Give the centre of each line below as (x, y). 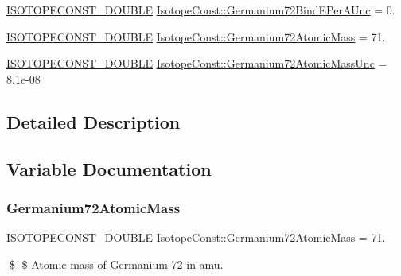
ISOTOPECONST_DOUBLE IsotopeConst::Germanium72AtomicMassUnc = (197, 63)
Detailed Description (93, 121)
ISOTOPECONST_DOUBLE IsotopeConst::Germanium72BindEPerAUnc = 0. (201, 10)
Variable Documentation (109, 168)
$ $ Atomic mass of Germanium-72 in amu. (116, 264)
